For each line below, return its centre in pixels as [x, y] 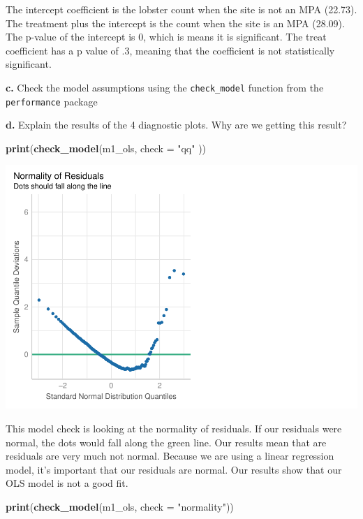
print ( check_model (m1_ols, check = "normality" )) [120, 506]
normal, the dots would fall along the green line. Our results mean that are [166, 442]
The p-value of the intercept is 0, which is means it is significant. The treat [166, 37]
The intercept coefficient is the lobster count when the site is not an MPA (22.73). [181, 9]
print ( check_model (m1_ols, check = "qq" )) [106, 148]
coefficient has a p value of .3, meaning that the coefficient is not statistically [170, 50]
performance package [52, 101]
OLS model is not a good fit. [67, 483]
